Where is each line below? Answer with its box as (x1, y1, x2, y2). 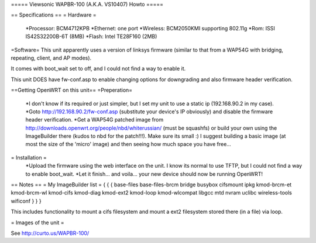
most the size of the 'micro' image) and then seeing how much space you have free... (25, 141, 231, 148)
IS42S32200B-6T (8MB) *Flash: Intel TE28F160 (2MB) (25, 33, 157, 40)
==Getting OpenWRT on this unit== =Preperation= (11, 86, 133, 93)
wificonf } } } (11, 197, 42, 204)
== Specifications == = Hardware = (11, 12, 97, 19)
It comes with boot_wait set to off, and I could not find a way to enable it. (11, 65, 186, 72)
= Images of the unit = (11, 219, 64, 226)
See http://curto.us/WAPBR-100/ (11, 230, 90, 237)
